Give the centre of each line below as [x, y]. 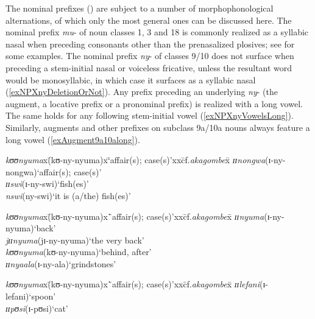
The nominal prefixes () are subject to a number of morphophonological [140, 8]
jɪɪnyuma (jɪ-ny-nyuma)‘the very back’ [75, 240]
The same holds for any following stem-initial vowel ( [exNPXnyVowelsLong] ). [150, 115]
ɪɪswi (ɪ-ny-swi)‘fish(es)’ [47, 184]
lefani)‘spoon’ [31, 296]
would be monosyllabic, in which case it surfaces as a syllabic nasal [131, 79]
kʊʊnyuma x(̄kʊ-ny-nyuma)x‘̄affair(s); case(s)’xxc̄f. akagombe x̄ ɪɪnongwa [136, 160]
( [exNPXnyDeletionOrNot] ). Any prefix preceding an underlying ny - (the [142, 92]
